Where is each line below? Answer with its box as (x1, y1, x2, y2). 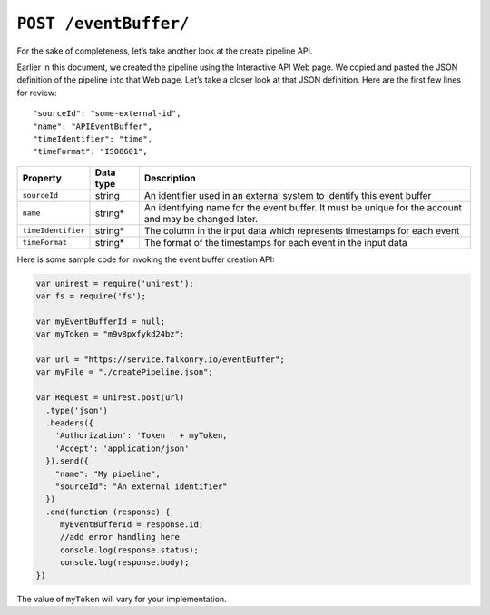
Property (22, 171, 63, 184)
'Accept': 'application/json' (54, 443, 190, 454)
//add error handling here (59, 532, 181, 542)
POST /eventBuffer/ (16, 14, 190, 34)
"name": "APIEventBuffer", (33, 121, 153, 132)
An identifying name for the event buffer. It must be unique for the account (143, 200, 463, 213)
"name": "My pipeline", (54, 468, 161, 479)
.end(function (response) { (45, 506, 171, 517)
